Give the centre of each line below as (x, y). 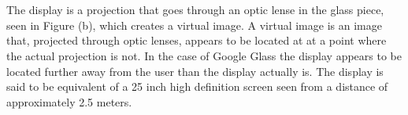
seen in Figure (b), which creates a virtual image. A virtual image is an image (194, 25)
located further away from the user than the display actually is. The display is (195, 71)
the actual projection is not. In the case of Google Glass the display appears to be (204, 55)
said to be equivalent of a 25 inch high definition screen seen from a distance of (197, 86)
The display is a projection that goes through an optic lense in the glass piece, (195, 10)
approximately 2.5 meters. (69, 101)
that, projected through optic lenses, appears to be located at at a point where (197, 40)
